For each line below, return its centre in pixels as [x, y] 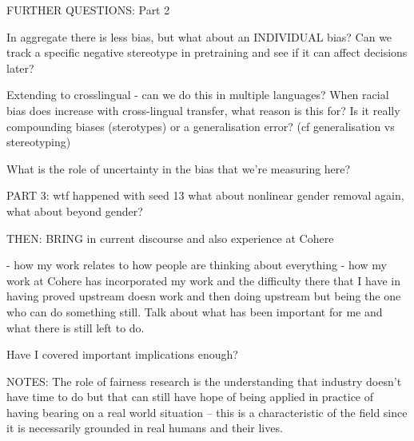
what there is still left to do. [76, 327]
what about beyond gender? [75, 211]
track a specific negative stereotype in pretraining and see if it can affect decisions [207, 52]
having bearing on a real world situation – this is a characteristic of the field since [207, 412]
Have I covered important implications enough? [122, 354]
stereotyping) [39, 142]
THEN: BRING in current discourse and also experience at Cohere [170, 238]
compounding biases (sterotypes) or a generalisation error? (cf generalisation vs [201, 126]
